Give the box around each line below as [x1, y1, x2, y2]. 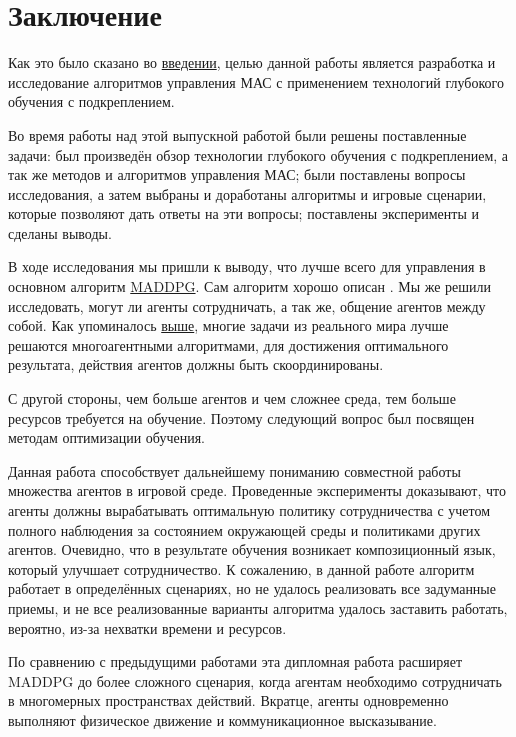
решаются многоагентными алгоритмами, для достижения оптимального [8, 334, 449, 355]
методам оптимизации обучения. [8, 427, 205, 448]
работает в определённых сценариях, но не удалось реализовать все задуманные [8, 578, 496, 599]
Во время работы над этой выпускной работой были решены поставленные [8, 124, 467, 145]
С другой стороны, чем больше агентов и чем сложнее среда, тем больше [8, 388, 456, 409]
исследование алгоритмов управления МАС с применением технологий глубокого [8, 71, 504, 92]
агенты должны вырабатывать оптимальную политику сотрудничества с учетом [8, 500, 491, 520]
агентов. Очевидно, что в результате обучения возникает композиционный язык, [8, 539, 496, 560]
